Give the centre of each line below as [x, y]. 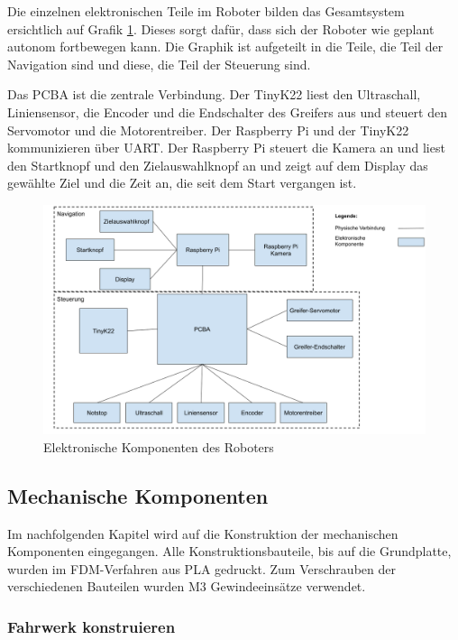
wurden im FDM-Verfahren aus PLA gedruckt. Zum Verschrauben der [202, 568]
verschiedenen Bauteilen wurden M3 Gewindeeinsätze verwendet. [187, 586]
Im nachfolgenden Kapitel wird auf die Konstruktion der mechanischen [203, 533]
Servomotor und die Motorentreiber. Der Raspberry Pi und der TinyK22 [208, 130]
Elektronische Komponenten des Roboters [159, 446]
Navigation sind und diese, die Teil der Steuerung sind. [159, 64]
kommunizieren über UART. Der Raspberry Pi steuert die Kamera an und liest [226, 148]
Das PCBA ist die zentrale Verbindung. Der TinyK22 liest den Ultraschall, [214, 94]
